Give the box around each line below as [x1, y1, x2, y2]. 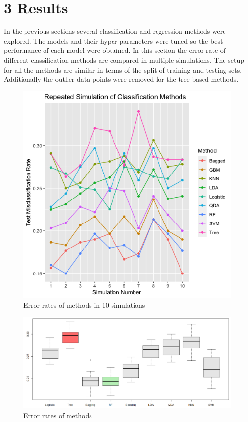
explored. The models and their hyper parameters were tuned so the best [4, 35, 223, 46]
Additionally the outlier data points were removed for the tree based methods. [4, 74, 239, 84]
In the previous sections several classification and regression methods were [4, 26, 226, 36]
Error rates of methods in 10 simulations [23, 299, 145, 310]
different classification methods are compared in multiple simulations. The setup [4, 54, 244, 65]
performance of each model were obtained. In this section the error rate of [4, 45, 226, 55]
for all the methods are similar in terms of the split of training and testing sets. [4, 64, 242, 74]
